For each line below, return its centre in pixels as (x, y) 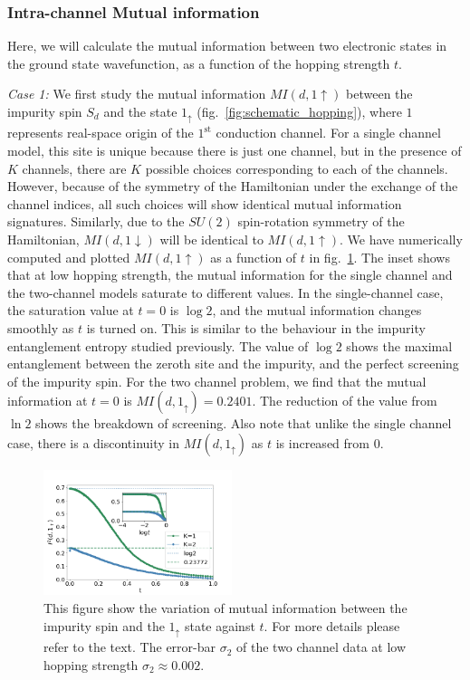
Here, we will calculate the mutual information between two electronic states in (227, 46)
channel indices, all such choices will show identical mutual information (205, 203)
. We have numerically (401, 239)
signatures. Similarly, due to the (96, 221)
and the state (140, 111)
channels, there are (74, 168)
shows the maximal (399, 345)
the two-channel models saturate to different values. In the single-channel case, (225, 292)
